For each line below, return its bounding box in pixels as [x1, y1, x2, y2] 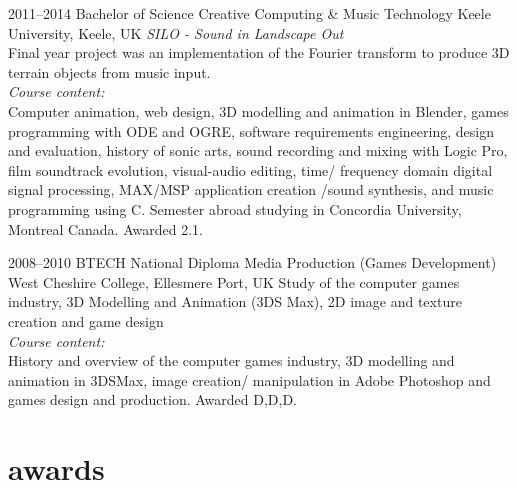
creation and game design [8, 310, 164, 331]
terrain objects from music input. [8, 61, 211, 82]
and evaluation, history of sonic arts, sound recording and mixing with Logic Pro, [8, 140, 508, 161]
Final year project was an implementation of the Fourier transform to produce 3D [8, 42, 510, 63]
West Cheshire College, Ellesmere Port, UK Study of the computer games [8, 271, 460, 292]
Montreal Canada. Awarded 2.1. [8, 218, 203, 239]
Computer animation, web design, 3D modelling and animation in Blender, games [8, 100, 509, 121]
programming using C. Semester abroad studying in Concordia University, [8, 198, 462, 219]
